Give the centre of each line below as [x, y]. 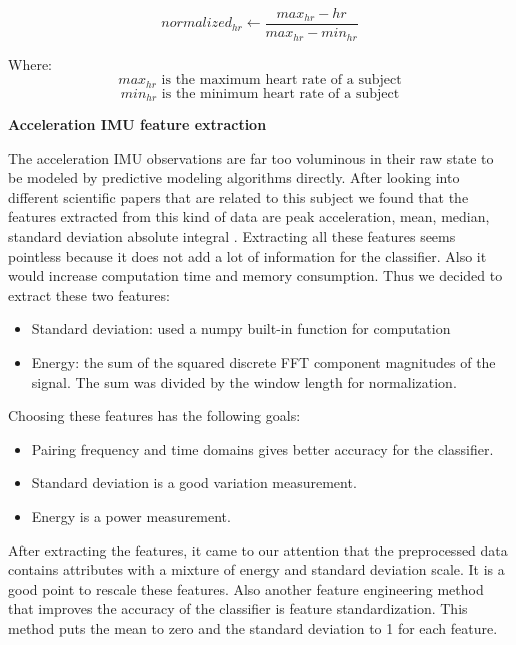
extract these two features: [89, 294]
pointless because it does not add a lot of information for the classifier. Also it [247, 255]
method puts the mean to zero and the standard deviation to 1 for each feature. [253, 627]
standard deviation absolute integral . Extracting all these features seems [232, 235]
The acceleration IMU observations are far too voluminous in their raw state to [251, 157]
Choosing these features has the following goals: [154, 415]
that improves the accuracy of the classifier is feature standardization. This [238, 608]
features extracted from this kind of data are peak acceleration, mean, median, [249, 216]
